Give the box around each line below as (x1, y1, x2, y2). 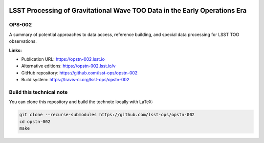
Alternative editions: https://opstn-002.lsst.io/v (21, 63, 116, 69)
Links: (9, 47, 22, 53)
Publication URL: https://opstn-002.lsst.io (21, 56, 105, 62)
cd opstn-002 (19, 119, 51, 124)
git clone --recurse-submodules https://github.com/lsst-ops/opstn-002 (19, 112, 195, 118)
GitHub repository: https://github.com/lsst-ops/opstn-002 (21, 70, 138, 75)
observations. (9, 38, 37, 44)
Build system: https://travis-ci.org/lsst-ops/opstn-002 (21, 77, 130, 83)
